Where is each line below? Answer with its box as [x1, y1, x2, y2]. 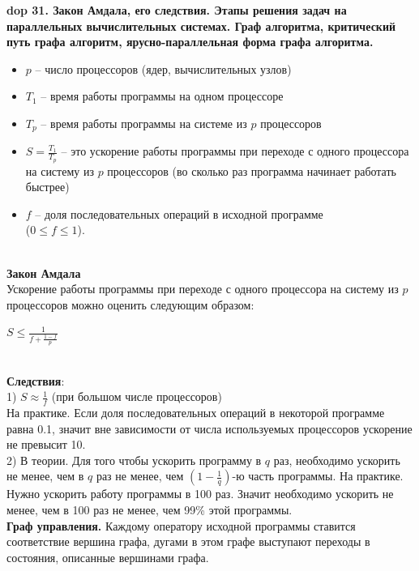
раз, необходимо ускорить [273, 451, 400, 468]
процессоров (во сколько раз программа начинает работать [107, 162, 396, 179]
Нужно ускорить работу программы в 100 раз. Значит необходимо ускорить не [6, 485, 394, 502]
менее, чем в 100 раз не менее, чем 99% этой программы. [6, 501, 293, 518]
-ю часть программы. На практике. [232, 467, 404, 484]
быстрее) [25, 178, 70, 195]
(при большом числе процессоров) [51, 388, 222, 405]
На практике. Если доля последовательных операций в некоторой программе [6, 403, 385, 420]
